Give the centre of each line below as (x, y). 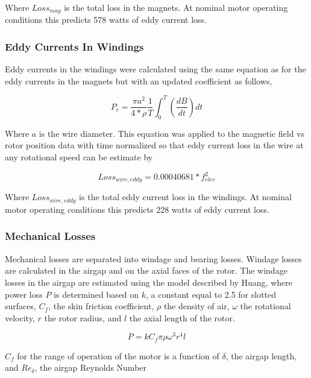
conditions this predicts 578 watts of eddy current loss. (106, 20)
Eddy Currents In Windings (74, 46)
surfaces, (20, 306)
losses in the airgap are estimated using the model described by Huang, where (149, 282)
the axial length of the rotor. (182, 317)
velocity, (20, 317)
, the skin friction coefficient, (101, 306)
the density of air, (196, 306)
